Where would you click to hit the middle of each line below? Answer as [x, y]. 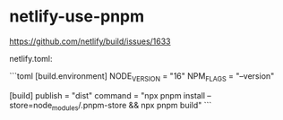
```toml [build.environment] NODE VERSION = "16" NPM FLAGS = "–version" [142, 77]
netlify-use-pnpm [77, 17]
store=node [31, 105]
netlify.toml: [31, 58]
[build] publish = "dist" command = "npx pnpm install [107, 95]
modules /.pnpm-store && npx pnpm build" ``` [132, 106]
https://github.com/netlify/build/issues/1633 [90, 41]
